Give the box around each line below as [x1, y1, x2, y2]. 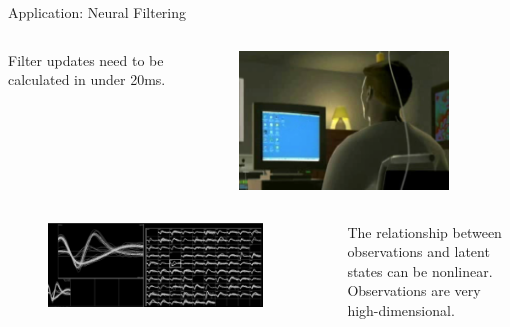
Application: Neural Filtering [8, 2, 187, 22]
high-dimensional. [347, 300, 455, 321]
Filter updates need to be [8, 49, 164, 70]
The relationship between [347, 221, 502, 242]
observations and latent [347, 241, 490, 262]
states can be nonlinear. [347, 260, 493, 281]
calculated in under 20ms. [8, 69, 166, 90]
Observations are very [347, 280, 481, 301]
